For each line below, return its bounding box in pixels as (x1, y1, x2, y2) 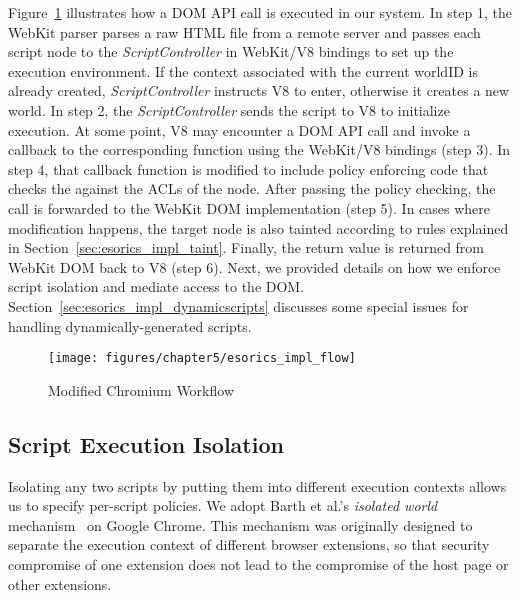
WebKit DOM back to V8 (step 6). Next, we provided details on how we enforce (8, 256, 501, 277)
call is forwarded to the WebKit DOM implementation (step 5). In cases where (8, 197, 491, 218)
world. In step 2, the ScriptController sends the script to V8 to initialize (8, 99, 450, 120)
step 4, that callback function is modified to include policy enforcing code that (8, 158, 489, 179)
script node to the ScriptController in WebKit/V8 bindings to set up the (8, 41, 454, 62)
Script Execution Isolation (8, 428, 284, 459)
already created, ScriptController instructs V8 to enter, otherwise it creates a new (8, 80, 510, 101)
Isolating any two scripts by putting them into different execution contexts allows (8, 475, 507, 496)
